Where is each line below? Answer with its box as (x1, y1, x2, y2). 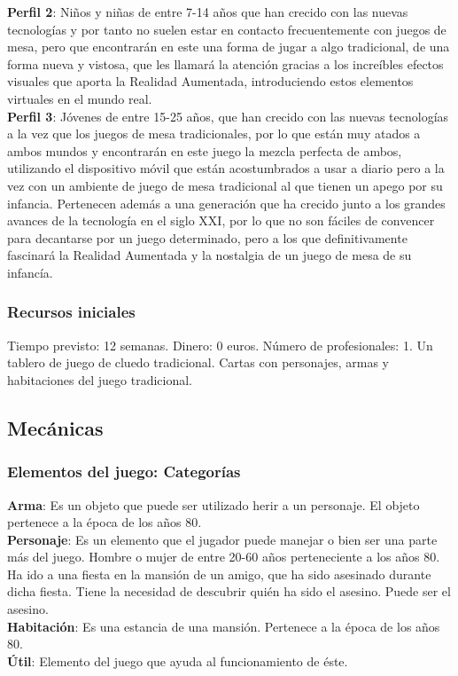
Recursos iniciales (7, 301, 136, 323)
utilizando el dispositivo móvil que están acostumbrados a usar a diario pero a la (7, 159, 445, 177)
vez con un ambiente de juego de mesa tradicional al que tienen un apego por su (7, 176, 443, 194)
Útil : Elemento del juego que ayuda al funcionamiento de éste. (7, 651, 348, 670)
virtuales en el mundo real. (7, 89, 152, 107)
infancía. (7, 263, 53, 281)
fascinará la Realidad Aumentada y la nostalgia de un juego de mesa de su (7, 246, 412, 264)
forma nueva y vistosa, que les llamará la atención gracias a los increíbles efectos (7, 54, 444, 73)
